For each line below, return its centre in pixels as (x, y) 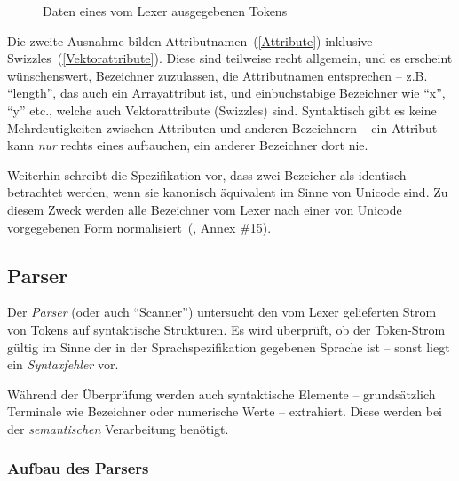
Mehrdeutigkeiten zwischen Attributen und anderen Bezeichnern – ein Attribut (222, 127)
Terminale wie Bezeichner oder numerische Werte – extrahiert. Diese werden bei (225, 411)
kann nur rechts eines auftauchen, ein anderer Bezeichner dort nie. (188, 145)
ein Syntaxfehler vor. (63, 364)
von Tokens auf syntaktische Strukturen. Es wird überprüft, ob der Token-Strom (226, 329)
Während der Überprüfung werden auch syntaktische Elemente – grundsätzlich (222, 394)
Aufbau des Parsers (78, 468)
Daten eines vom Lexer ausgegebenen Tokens (165, 11)
